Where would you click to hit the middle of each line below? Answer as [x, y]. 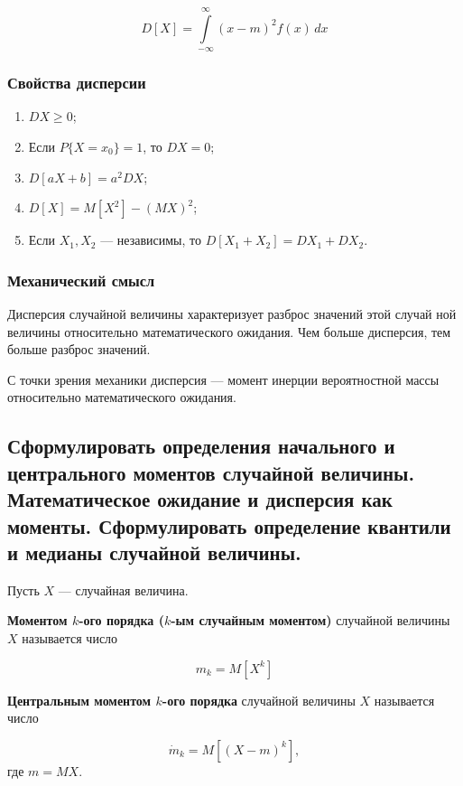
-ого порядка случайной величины [259, 700]
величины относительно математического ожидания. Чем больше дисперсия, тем [229, 331]
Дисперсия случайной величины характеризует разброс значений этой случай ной [232, 313]
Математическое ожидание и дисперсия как [200, 499]
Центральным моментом [79, 700]
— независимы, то [151, 240]
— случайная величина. [123, 589]
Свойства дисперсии [77, 83]
